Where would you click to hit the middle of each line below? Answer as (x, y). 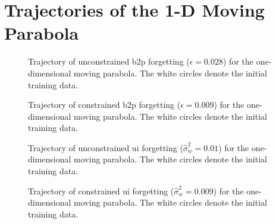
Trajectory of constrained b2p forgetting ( (104, 105)
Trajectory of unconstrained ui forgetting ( (106, 147)
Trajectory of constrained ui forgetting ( (101, 191)
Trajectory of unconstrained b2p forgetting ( (109, 61)
